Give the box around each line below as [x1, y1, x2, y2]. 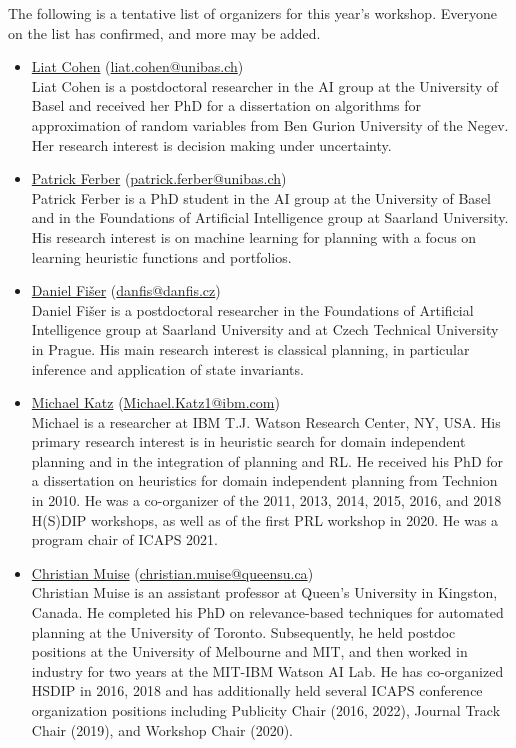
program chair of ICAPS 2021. [31, 529, 219, 550]
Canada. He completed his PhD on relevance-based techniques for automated [31, 602, 504, 623]
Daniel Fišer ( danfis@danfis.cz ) [31, 280, 221, 301]
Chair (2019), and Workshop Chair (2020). [31, 719, 293, 740]
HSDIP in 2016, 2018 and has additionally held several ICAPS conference [31, 680, 483, 701]
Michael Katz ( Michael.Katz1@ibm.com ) [31, 392, 280, 413]
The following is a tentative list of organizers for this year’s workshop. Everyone [8, 3, 497, 23]
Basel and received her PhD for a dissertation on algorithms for [31, 95, 422, 116]
